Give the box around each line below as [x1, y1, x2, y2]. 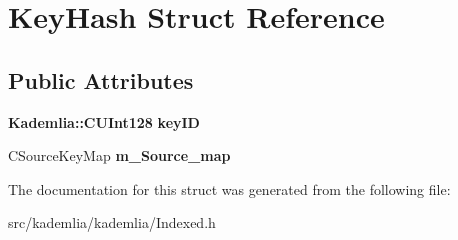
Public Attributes [8, 64, 194, 95]
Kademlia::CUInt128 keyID [8, 111, 200, 132]
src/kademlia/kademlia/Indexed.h [8, 212, 216, 233]
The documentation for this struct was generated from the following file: [8, 178, 451, 199]
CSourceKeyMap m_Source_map [8, 145, 231, 166]
